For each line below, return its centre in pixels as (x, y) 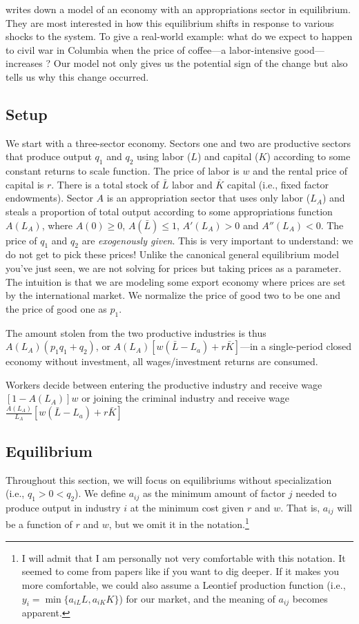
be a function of (39, 524)
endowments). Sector (49, 198)
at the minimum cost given (187, 508)
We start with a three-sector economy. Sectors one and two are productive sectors (178, 143)
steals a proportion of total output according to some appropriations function (169, 211)
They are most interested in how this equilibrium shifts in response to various (170, 22)
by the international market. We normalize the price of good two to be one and (173, 295)
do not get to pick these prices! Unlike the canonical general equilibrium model (172, 254)
